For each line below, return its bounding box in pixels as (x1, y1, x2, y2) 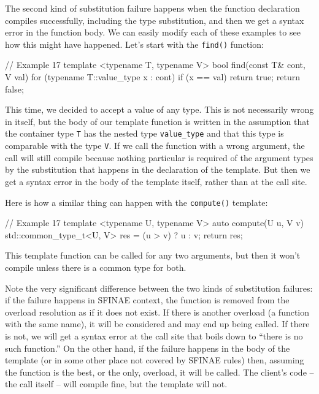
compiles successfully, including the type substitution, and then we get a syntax (5, 13, 304, 26)
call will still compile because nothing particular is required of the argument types (5, 151, 313, 164)
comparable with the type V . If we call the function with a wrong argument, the (5, 139, 305, 152)
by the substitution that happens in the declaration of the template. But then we (5, 163, 310, 176)
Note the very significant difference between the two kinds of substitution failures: (5, 281, 313, 294)
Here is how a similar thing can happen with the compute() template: (5, 195, 268, 208)
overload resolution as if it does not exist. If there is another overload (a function (5, 305, 310, 318)
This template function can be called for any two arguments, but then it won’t (5, 249, 301, 262)
